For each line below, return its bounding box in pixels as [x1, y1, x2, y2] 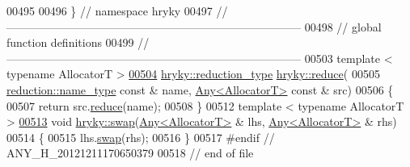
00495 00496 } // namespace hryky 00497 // [6, 2, 228, 19]
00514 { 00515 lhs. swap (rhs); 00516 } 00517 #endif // [6, 128, 275, 145]
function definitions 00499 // [6, 34, 150, 51]
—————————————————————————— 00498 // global [6, 18, 382, 35]
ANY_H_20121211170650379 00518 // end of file [6, 144, 254, 161]
